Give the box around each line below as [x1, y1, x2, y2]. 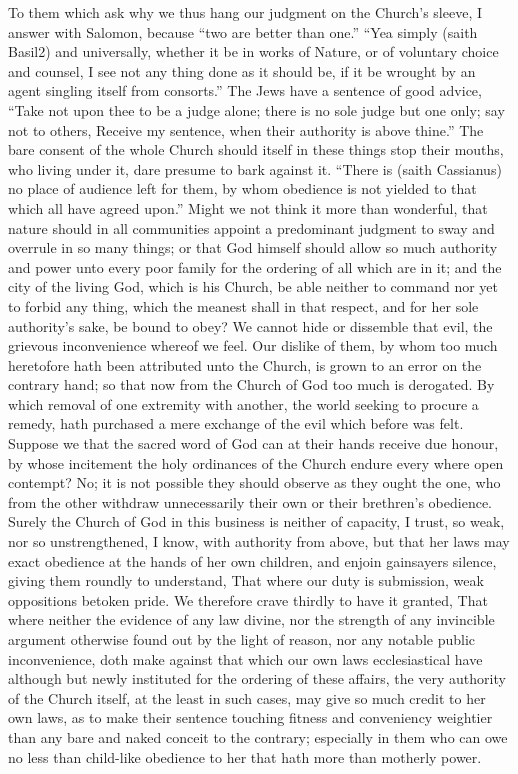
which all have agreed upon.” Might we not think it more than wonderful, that [8, 197, 488, 218]
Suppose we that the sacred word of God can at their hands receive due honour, [8, 433, 499, 454]
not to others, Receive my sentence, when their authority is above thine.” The [8, 119, 484, 140]
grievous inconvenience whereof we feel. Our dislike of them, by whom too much [8, 335, 498, 356]
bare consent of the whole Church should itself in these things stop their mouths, [8, 139, 504, 160]
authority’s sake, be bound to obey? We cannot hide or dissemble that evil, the [8, 315, 493, 336]
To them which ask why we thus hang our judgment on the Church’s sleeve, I [8, 2, 483, 22]
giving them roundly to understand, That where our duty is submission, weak [8, 570, 484, 591]
